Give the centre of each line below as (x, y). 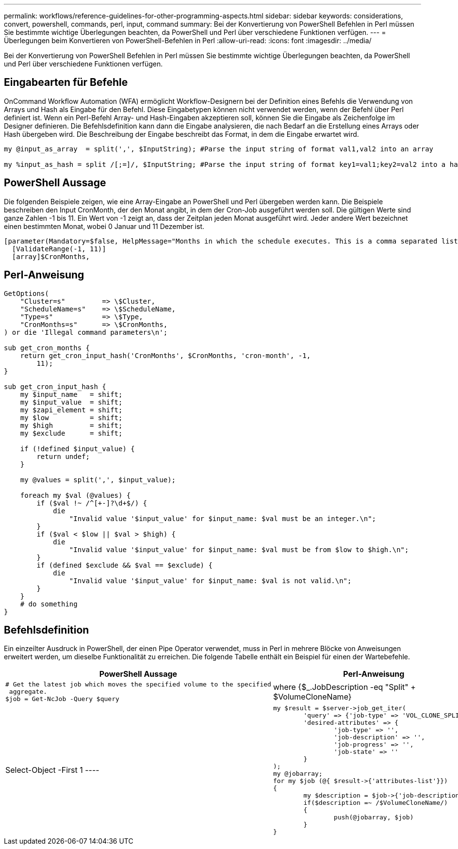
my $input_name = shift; (71, 394)
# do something (49, 604)
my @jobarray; (298, 774)
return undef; (63, 456)
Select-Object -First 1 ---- (52, 770)
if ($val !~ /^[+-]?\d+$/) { (92, 503)
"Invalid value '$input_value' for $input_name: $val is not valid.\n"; (210, 580)
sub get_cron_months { (47, 348)
